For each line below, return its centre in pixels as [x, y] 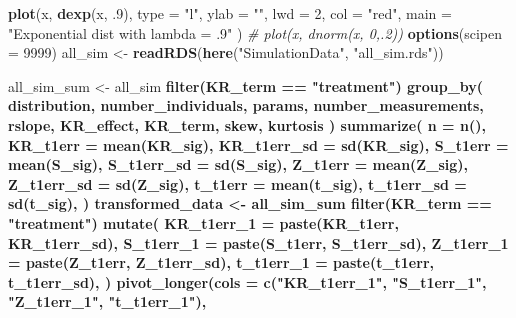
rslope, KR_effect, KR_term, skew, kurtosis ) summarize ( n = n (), [247, 124]
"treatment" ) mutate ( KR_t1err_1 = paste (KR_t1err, [203, 222]
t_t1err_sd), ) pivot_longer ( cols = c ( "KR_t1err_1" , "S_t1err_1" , [247, 281]
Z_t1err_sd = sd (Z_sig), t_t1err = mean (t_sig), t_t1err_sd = [237, 183]
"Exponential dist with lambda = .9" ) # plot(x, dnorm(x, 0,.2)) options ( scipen [255, 32]
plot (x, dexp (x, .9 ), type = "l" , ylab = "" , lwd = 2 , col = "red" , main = [230, 13]
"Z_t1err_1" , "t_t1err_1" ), [107, 301]
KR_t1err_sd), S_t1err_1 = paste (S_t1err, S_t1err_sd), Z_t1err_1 [258, 242]
